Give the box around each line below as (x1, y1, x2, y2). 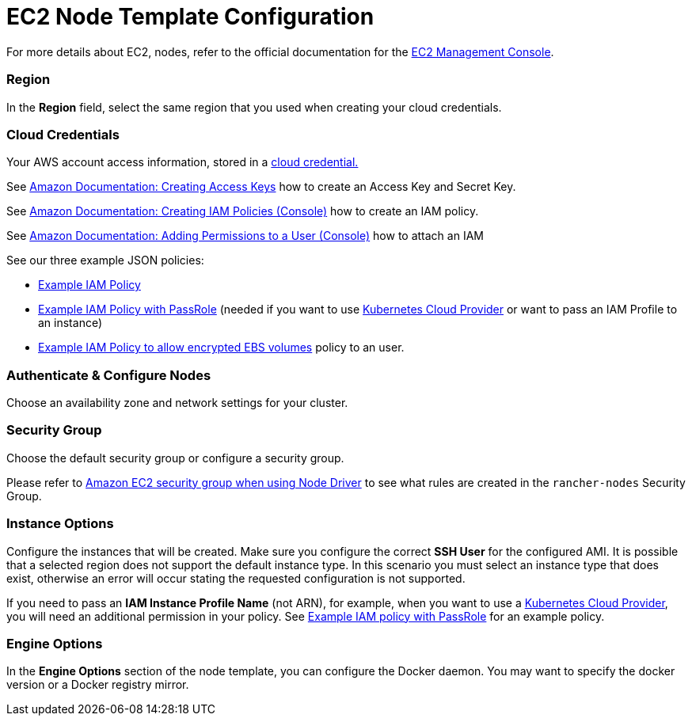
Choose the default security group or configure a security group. (6, 450, 344, 465)
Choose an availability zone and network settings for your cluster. (6, 396, 348, 409)
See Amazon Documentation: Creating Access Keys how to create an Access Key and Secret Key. (6, 180, 516, 194)
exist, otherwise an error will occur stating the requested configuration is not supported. (6, 571, 466, 585)
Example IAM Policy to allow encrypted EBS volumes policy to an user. (38, 340, 405, 355)
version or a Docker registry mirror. (6, 678, 189, 692)
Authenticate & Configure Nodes (6, 367, 211, 383)
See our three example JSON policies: (6, 253, 204, 268)
